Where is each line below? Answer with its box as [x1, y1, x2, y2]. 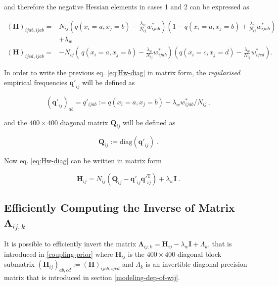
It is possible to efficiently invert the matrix [4, 238, 137, 249]
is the [128, 248, 145, 259]
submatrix [4, 259, 35, 269]
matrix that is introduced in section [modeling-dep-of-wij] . [4, 272, 180, 283]
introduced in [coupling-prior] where [4, 248, 113, 259]
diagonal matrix [60, 117, 108, 127]
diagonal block [177, 248, 222, 259]
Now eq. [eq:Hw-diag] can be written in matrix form [4, 155, 162, 166]
